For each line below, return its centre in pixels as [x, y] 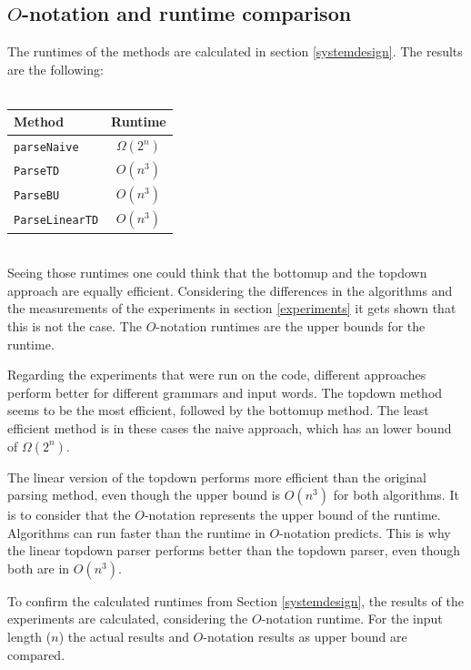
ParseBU [37, 196]
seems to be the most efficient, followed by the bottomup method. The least [218, 410]
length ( [30, 637]
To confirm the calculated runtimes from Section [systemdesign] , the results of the [235, 600]
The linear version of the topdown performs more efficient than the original [217, 477]
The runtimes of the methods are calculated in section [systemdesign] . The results [235, 51]
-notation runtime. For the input [352, 619]
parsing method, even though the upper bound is [144, 495]
